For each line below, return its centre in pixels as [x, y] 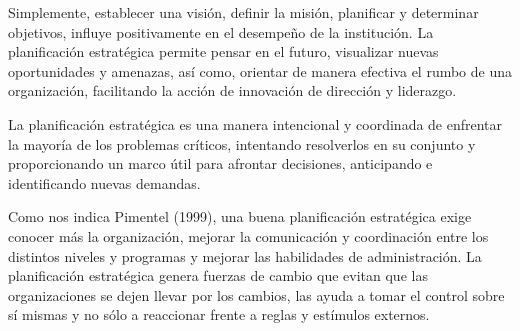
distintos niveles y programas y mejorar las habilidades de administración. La [245, 255]
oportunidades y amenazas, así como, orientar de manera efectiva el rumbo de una [260, 70]
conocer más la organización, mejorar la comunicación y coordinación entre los [248, 235]
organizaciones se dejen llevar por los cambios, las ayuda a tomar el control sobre [256, 294]
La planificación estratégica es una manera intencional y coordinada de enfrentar [255, 123]
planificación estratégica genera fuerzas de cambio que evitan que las [218, 275]
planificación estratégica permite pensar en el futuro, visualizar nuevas [223, 51]
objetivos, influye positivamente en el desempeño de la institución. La [221, 31]
